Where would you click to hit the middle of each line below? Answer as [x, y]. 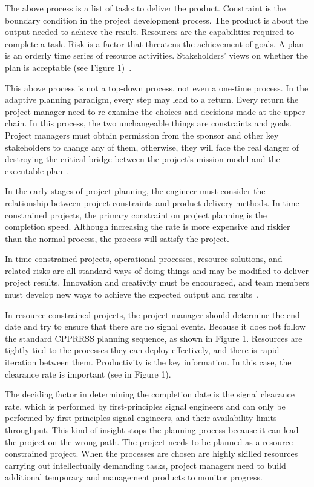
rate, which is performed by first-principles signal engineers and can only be [145, 406]
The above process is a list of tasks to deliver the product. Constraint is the [145, 8]
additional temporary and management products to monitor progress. [134, 477]
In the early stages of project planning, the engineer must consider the [135, 191]
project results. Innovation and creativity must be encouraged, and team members [157, 282]
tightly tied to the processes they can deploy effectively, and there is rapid [142, 350]
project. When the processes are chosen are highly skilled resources [174, 453]
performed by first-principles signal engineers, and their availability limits [141, 418]
